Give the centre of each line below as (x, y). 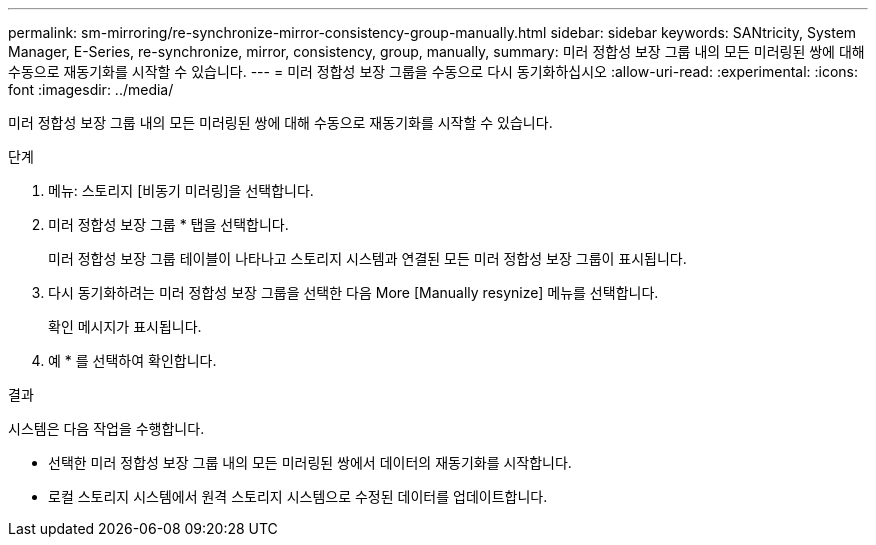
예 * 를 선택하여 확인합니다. (132, 360)
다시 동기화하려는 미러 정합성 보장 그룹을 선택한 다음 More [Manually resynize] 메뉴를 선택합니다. (353, 292)
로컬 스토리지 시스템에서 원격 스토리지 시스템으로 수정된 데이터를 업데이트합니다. (298, 496)
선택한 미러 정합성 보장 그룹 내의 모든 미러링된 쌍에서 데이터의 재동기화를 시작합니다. (310, 462)
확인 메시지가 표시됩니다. (125, 326)
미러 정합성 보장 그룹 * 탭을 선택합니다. (168, 224)
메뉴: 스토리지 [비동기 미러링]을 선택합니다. (181, 190)
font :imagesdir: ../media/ (91, 89)
